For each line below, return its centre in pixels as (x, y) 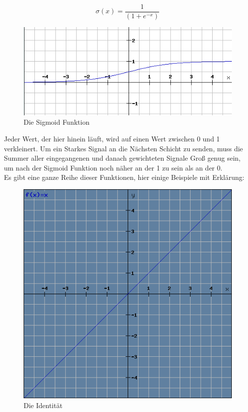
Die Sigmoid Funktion (57, 122)
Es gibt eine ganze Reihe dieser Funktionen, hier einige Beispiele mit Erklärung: (124, 177)
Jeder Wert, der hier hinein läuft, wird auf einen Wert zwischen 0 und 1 (112, 139)
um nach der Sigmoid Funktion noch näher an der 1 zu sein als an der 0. (113, 167)
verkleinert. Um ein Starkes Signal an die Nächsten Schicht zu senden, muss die (124, 148)
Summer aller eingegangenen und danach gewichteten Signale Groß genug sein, (122, 158)
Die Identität (43, 405)
